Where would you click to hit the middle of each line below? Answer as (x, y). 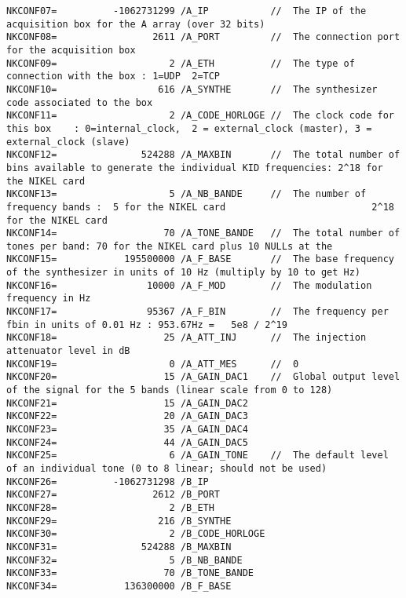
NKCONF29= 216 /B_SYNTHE (119, 521)
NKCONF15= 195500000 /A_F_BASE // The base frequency (200, 259)
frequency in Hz (49, 299)
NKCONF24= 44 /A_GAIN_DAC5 (127, 442)
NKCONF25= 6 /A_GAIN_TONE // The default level (198, 456)
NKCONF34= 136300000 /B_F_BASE (119, 586)
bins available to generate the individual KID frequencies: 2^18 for (195, 168)
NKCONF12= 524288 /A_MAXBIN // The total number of (203, 155)
